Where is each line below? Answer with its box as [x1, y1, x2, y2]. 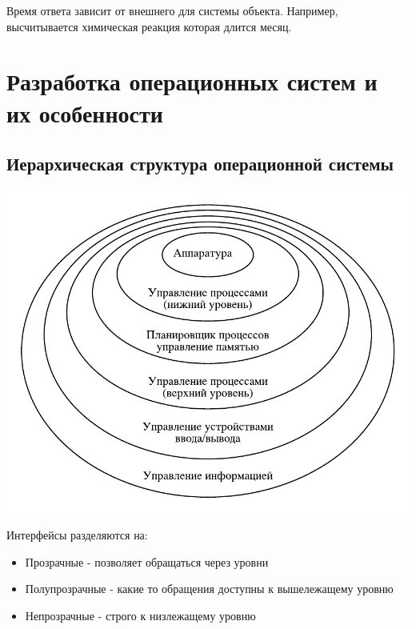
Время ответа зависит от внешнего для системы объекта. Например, [6, 2, 338, 18]
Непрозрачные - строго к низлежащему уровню [25, 607, 256, 623]
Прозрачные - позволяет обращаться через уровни [25, 553, 269, 570]
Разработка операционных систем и [6, 65, 378, 98]
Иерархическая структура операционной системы [6, 151, 394, 176]
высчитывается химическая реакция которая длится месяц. [6, 18, 292, 34]
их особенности [6, 96, 163, 129]
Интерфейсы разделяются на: [6, 526, 148, 543]
